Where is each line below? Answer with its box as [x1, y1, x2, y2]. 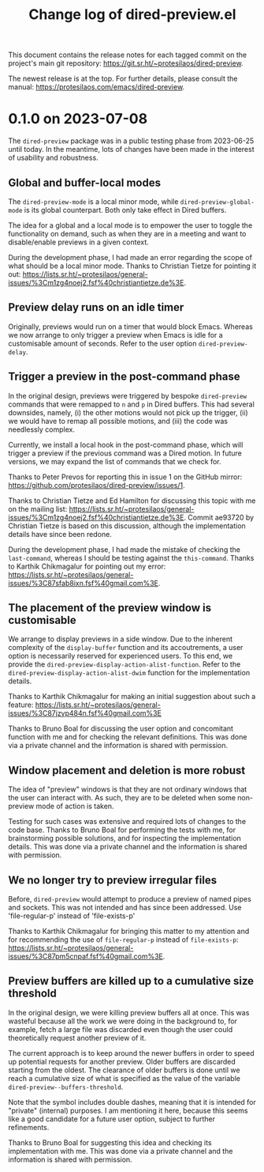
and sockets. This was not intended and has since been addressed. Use [8, 903, 242, 912]
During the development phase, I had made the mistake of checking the [8, 544, 240, 554]
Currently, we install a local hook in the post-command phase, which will [8, 440, 244, 449]
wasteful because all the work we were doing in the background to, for [8, 1016, 238, 1026]
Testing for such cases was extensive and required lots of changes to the [8, 817, 247, 826]
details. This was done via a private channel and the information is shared [8, 842, 247, 852]
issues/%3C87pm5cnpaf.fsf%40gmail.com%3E [8, 951, 163, 961]
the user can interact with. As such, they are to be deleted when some [8, 793, 236, 803]
